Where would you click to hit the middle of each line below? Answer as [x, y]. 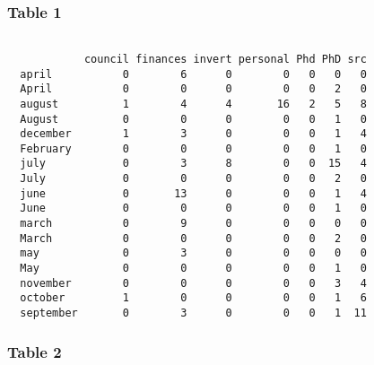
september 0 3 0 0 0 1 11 [193, 313]
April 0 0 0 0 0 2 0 [193, 89]
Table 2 [35, 351]
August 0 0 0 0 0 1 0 [193, 119]
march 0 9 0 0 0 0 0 [193, 224]
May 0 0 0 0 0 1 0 [193, 269]
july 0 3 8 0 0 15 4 [193, 164]
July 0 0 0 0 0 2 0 [193, 179]
